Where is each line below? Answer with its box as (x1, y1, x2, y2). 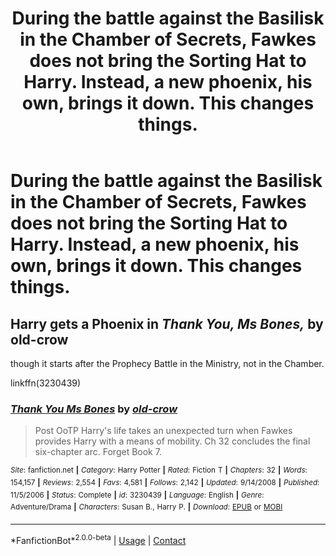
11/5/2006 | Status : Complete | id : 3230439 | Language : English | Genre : (10, 490, 265, 500)
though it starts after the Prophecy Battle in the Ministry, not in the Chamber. (10, 358, 325, 369)
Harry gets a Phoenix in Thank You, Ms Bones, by (10, 315, 324, 332)
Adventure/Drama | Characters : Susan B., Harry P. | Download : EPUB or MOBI (10, 502, 283, 512)
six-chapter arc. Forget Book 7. (34, 446, 162, 458)
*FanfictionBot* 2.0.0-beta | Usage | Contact (10, 532, 187, 546)
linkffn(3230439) (10, 377, 82, 389)
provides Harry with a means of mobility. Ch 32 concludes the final (34, 435, 311, 447)
